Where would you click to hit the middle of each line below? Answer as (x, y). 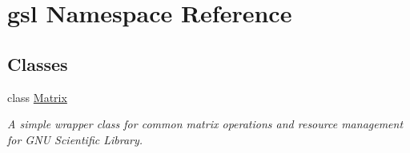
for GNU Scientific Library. (75, 139)
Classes (38, 63)
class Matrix (37, 97)
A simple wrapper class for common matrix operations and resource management (205, 124)
